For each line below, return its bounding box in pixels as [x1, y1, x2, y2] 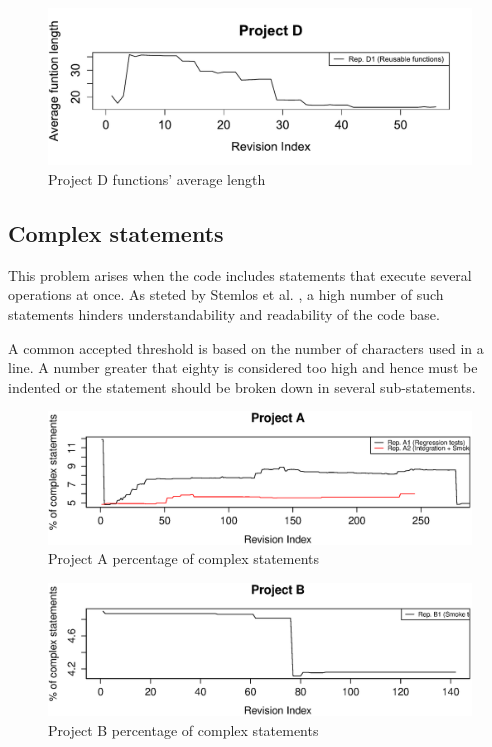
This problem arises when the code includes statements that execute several [8, 264, 472, 285]
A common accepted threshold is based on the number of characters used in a [8, 337, 484, 358]
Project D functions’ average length [48, 168, 266, 189]
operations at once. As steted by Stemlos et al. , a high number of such [8, 284, 444, 305]
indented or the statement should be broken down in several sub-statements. [8, 376, 476, 397]
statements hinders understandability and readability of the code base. [8, 303, 440, 324]
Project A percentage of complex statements [48, 548, 320, 569]
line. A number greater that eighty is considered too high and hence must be [8, 357, 478, 378]
